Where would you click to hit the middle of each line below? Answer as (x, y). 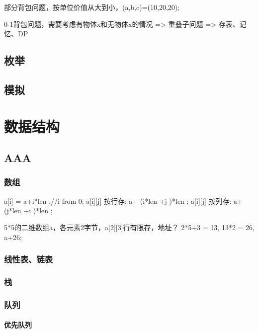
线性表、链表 (29, 259)
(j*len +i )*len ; (28, 210)
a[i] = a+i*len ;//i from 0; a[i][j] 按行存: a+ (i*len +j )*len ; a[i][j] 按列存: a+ (123, 201)
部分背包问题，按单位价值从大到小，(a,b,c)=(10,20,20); (92, 7)
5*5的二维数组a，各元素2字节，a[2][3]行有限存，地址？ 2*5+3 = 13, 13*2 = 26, (129, 227)
